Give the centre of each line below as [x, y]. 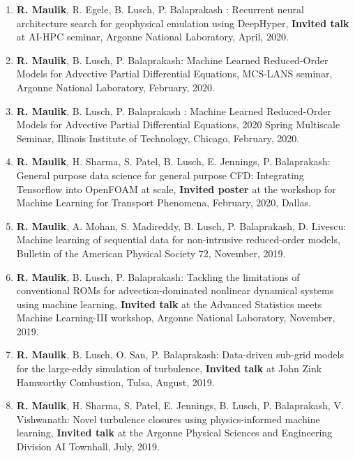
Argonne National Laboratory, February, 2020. [115, 87]
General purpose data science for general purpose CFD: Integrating [160, 175]
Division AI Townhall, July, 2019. [88, 446]
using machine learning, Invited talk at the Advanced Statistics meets [169, 304]
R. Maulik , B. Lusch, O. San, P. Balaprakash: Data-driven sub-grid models [180, 354]
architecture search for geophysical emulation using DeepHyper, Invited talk [183, 23]
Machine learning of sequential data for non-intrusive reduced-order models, [178, 239]
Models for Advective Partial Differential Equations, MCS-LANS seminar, [174, 74]
